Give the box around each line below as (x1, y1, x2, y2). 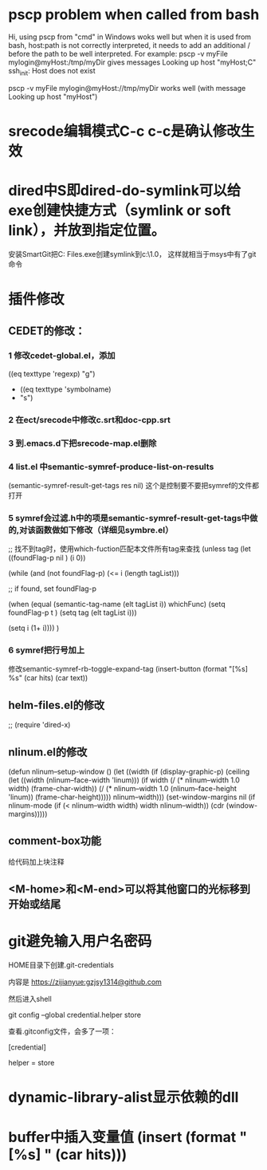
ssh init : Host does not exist (8, 65, 96, 77)
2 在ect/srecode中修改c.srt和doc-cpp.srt (8, 414, 171, 425)
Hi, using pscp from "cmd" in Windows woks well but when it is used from (8, 32, 252, 41)
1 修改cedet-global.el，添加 (8, 350, 116, 361)
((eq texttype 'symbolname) (19, 384, 112, 394)
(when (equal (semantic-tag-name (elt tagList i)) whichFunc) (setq (8, 600, 226, 609)
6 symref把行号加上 (8, 644, 85, 656)
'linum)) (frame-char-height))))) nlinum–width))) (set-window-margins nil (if (8, 792, 256, 802)
